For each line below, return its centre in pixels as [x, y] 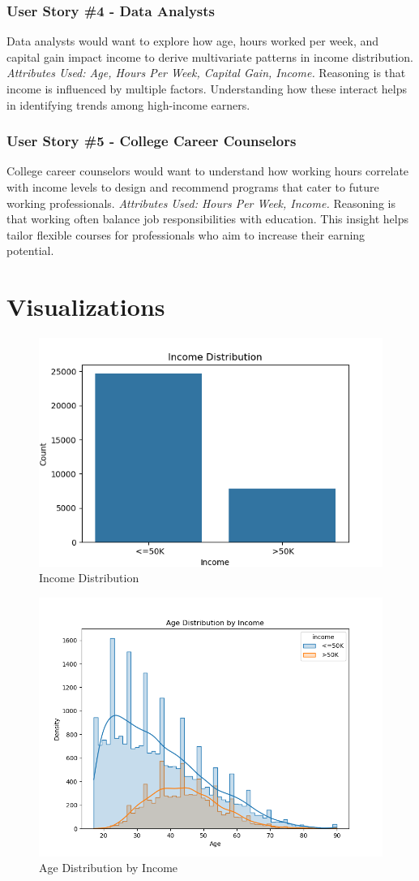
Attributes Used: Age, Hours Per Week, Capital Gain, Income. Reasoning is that [206, 73]
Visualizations [86, 307]
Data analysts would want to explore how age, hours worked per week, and [193, 41]
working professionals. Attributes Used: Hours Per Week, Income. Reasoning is [201, 203]
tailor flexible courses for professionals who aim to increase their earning [186, 234]
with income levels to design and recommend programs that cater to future [193, 187]
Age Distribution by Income [109, 868]
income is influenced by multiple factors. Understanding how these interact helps [207, 89]
